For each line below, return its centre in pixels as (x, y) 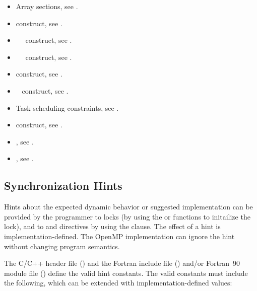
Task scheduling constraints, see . (67, 107)
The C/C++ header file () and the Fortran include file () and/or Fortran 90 (122, 263)
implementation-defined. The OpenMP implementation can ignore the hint (119, 236)
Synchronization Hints (63, 186)
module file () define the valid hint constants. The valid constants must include (126, 273)
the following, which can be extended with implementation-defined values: (118, 283)
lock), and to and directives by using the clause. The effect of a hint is (112, 226)
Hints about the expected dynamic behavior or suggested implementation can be (128, 207)
